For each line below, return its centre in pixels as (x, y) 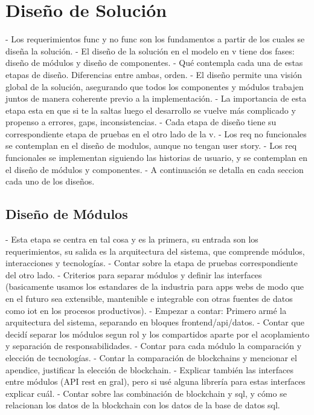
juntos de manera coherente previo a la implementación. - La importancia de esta (156, 98)
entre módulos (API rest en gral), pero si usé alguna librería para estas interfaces (155, 381)
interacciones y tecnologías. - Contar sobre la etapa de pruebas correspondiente (152, 263)
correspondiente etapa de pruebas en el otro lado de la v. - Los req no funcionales (156, 133)
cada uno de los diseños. (50, 181)
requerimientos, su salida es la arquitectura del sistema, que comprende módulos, (155, 251)
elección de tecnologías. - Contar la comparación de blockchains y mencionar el (151, 357)
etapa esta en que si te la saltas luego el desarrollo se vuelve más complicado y (151, 110)
